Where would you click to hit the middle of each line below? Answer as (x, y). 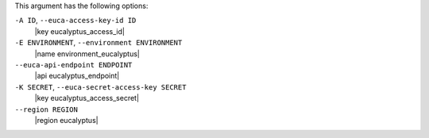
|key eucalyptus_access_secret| (87, 98)
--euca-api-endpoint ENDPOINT (73, 65)
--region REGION (46, 109)
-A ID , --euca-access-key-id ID (75, 21)
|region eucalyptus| (66, 120)
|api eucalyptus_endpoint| (77, 76)
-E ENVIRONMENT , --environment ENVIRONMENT (99, 43)
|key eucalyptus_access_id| (79, 31)
